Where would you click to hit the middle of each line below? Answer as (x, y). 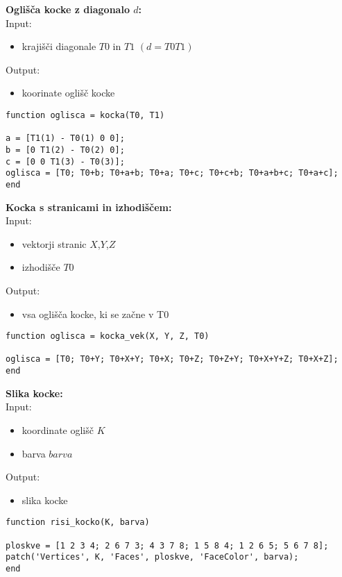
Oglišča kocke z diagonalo (68, 9)
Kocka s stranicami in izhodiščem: (89, 207)
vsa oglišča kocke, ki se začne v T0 (95, 313)
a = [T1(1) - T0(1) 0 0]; (65, 139)
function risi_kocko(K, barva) (78, 522)
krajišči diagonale (59, 46)
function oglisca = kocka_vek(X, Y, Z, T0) (108, 336)
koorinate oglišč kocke (68, 93)
